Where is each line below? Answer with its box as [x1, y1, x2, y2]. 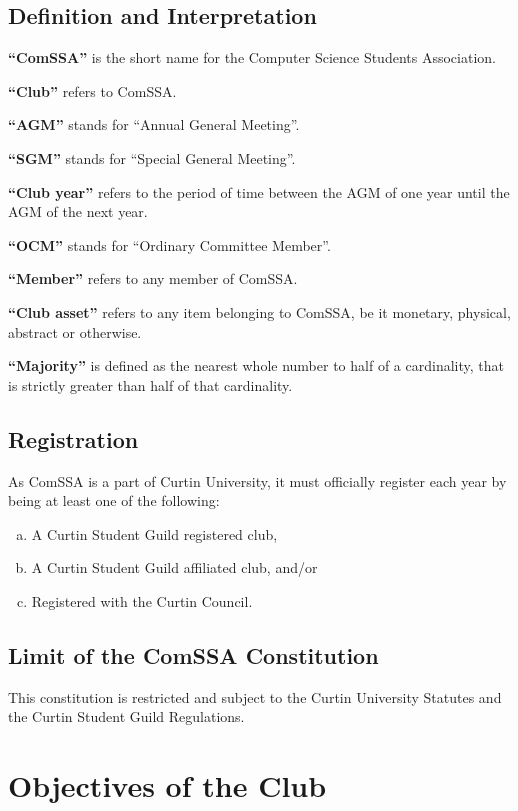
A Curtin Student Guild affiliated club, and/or [31, 557, 318, 578]
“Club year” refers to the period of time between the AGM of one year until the [8, 181, 510, 202]
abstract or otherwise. [8, 321, 142, 342]
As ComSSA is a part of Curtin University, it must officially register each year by [8, 470, 507, 491]
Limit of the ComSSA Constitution [8, 639, 379, 670]
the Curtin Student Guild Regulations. [8, 706, 245, 727]
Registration [8, 423, 139, 454]
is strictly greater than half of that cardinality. [8, 374, 293, 395]
